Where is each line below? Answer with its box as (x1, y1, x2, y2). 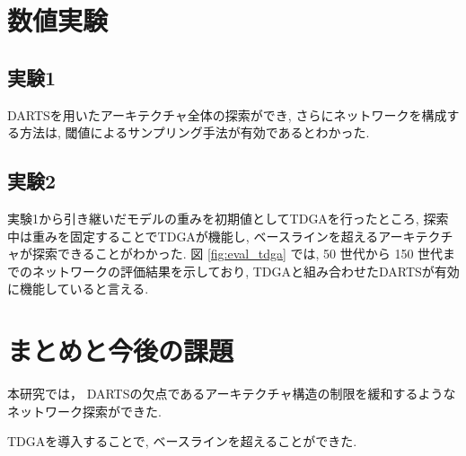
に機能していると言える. (7, 279, 149, 298)
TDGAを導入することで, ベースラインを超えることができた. (7, 432, 357, 451)
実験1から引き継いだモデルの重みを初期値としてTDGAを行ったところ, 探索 (7, 208, 449, 227)
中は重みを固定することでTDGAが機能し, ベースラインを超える (7, 226, 379, 245)
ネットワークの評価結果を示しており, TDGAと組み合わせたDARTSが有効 (31, 261, 460, 280)
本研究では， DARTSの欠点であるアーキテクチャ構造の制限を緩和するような (7, 384, 456, 403)
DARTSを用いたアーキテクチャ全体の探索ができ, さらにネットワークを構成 (7, 105, 447, 124)
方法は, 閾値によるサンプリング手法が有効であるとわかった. (19, 123, 370, 142)
